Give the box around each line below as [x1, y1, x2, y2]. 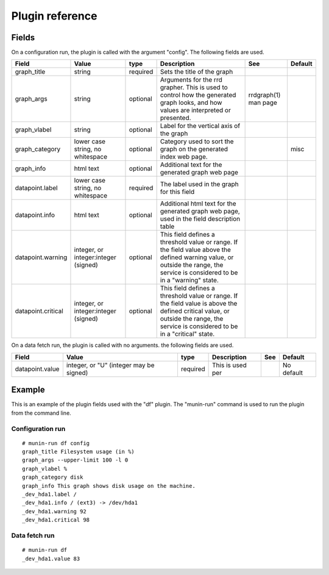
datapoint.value [15, 365, 60, 373]
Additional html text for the [160, 199, 237, 208]
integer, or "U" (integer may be [66, 360, 155, 369]
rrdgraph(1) [248, 91, 281, 99]
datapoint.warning [15, 253, 68, 262]
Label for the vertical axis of [160, 122, 241, 130]
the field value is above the [160, 299, 238, 308]
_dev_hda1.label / [22, 491, 77, 498]
